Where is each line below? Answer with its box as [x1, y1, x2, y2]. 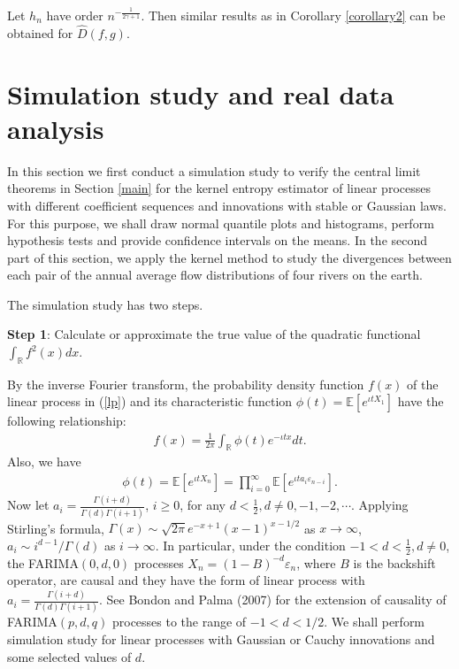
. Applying [351, 496, 409, 514]
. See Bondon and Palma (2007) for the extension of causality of [99, 590, 447, 609]
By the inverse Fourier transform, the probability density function [7, 374, 364, 393]
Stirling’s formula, [7, 519, 104, 537]
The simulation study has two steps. [7, 295, 203, 313]
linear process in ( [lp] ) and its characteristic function [7, 392, 293, 411]
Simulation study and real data [7, 75, 394, 111]
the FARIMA [7, 553, 79, 572]
